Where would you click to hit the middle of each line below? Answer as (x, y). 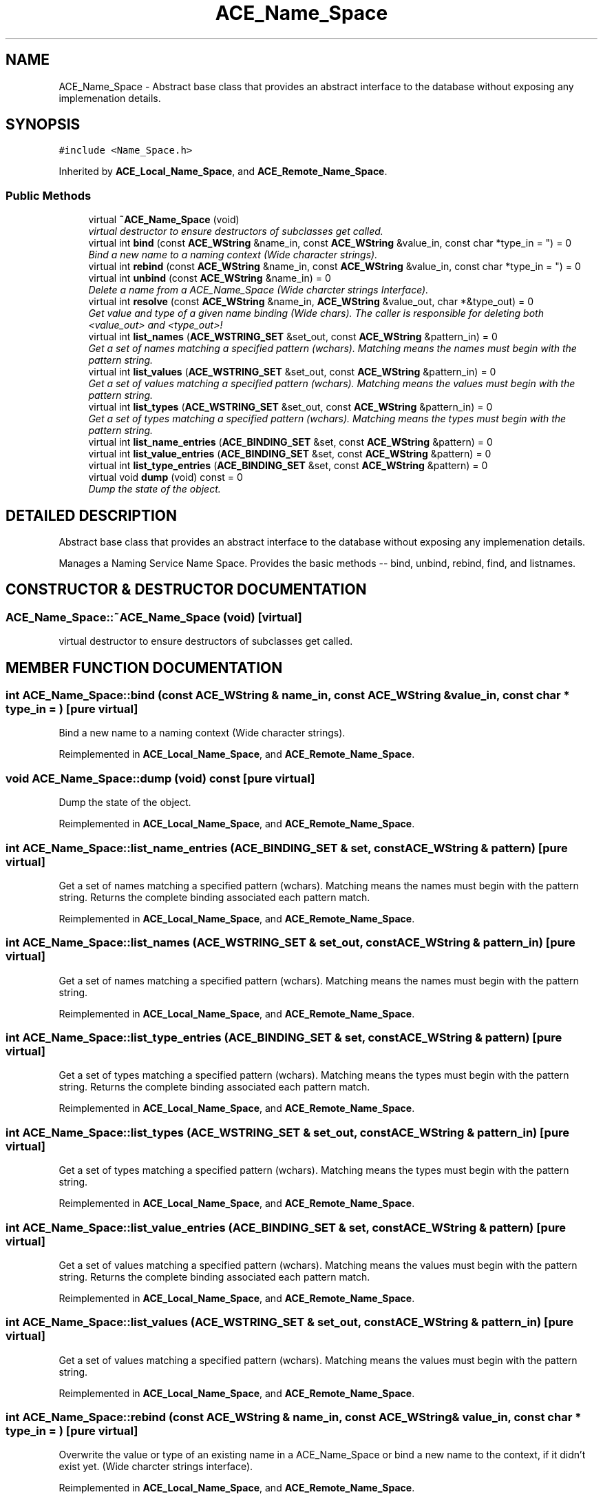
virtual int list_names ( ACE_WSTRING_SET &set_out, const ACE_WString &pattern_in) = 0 (293, 337)
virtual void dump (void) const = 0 (166, 477)
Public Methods (49, 195)
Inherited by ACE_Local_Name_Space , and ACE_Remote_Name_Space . (223, 172)
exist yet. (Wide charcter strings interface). (156, 1467)
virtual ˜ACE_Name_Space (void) (164, 220)
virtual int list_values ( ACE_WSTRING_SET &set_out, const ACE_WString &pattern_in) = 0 (292, 372)
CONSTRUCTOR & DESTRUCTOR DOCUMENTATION (186, 590)
